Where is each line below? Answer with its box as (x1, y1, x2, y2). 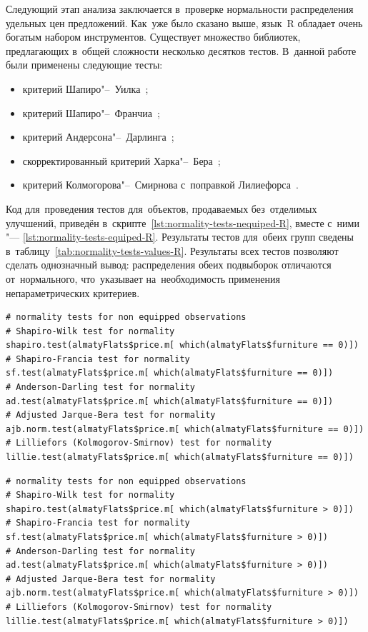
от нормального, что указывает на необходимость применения (6, 271, 280, 286)
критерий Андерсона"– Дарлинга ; (22, 129, 174, 144)
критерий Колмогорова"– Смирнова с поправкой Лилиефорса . (22, 177, 299, 192)
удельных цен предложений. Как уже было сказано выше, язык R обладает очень (6, 15, 363, 30)
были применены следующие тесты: (6, 57, 163, 72)
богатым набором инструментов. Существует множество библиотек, (6, 29, 301, 44)
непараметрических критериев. (6, 285, 140, 300)
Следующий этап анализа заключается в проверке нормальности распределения (6, 1, 354, 16)
